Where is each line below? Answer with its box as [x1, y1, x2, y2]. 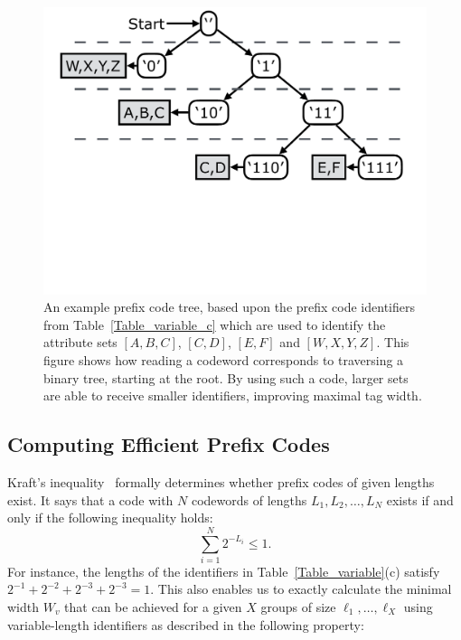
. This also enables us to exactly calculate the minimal [150, 579, 452, 598]
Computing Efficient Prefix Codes [7, 430, 330, 458]
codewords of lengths [191, 490, 307, 509]
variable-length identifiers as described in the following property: [7, 615, 364, 634]
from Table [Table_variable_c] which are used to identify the [43, 315, 386, 334]
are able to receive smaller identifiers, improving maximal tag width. [43, 386, 422, 405]
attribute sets [43, 333, 118, 352]
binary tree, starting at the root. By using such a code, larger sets [43, 368, 409, 387]
